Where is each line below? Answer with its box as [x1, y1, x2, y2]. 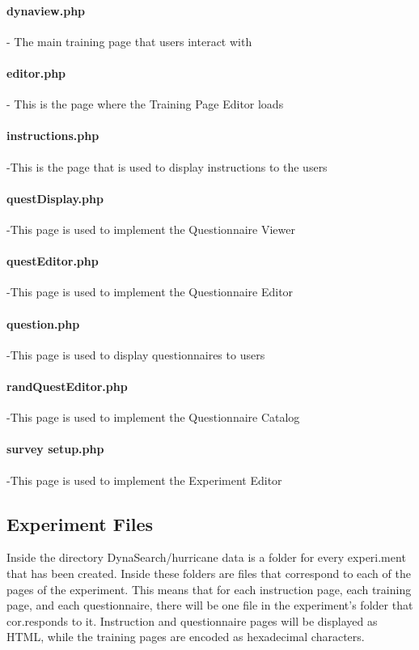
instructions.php [6, 127, 99, 144]
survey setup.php [6, 440, 104, 457]
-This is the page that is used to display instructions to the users [6, 158, 328, 175]
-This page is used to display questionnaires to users [6, 346, 265, 363]
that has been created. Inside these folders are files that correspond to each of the [6, 564, 411, 581]
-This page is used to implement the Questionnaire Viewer [6, 220, 295, 237]
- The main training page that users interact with [6, 32, 252, 49]
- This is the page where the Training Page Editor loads [6, 96, 284, 113]
